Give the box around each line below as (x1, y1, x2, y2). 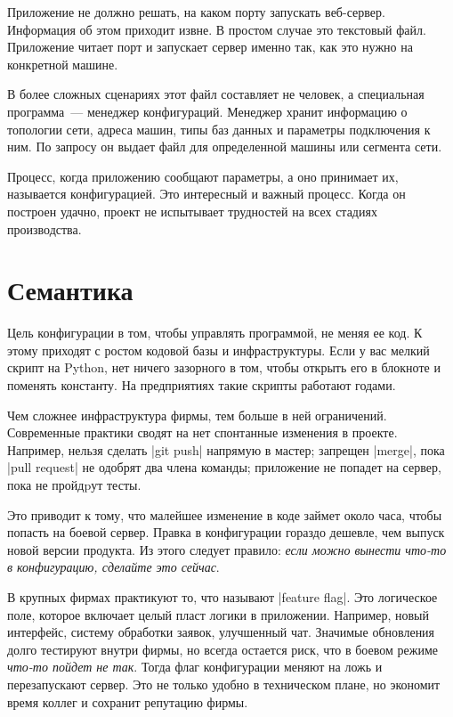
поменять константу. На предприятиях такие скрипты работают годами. (7, 376, 396, 395)
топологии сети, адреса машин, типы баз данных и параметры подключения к (7, 119, 431, 138)
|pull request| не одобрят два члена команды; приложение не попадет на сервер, (7, 458, 441, 477)
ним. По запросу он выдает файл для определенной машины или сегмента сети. (7, 137, 442, 156)
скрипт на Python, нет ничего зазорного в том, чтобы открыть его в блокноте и (7, 358, 441, 377)
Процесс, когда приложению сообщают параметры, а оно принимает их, (7, 167, 399, 185)
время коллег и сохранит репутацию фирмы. (7, 692, 248, 711)
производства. (7, 219, 82, 238)
